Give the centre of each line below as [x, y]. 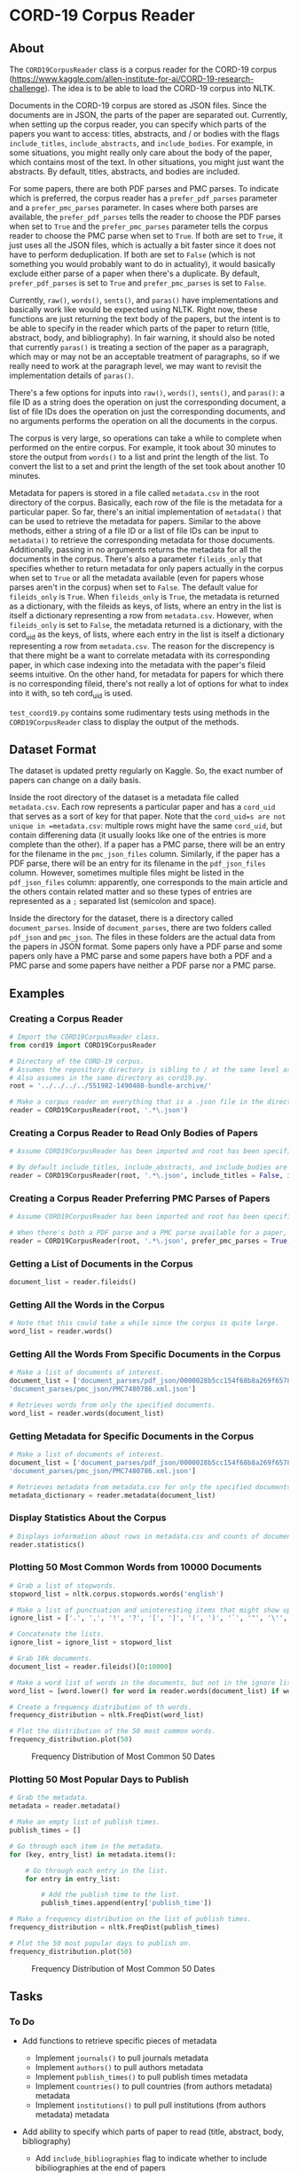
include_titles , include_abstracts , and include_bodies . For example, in [141, 143]
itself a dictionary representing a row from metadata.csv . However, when [141, 616]
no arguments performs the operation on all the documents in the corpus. [143, 421]
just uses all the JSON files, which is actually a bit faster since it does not [143, 245]
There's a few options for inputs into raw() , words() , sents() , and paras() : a [147, 392]
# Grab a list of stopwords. [63, 1585]
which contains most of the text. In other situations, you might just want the [147, 162]
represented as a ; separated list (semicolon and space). [113, 901]
